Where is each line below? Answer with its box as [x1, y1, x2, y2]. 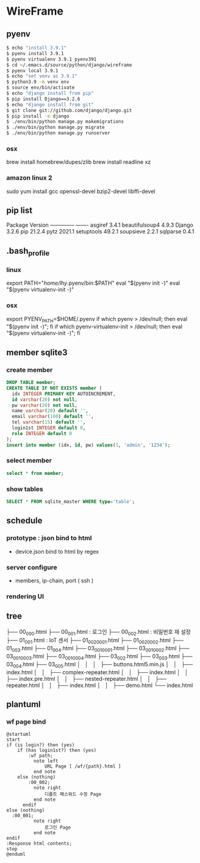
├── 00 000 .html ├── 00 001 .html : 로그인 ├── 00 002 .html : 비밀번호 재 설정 [6, 628, 191, 637]
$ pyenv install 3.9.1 [6, 50, 64, 56]
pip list [6, 205, 32, 215]
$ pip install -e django [6, 113, 70, 119]
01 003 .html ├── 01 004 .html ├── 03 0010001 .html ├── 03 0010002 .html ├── [6, 645, 190, 653]
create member [6, 365, 53, 374]
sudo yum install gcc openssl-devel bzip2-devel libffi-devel [6, 188, 155, 195]
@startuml [6, 732, 32, 738]
